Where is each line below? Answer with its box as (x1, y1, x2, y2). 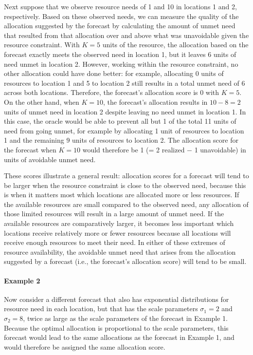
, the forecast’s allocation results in (103, 96, 208, 107)
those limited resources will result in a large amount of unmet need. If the (4, 208, 224, 219)
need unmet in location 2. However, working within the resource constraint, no (4, 58, 238, 69)
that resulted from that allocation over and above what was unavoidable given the (4, 30, 249, 40)
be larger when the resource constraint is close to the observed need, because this (4, 180, 246, 190)
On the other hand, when (4, 96, 79, 107)
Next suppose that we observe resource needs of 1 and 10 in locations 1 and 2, (4, 1, 237, 11)
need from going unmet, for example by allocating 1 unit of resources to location (4, 125, 244, 135)
